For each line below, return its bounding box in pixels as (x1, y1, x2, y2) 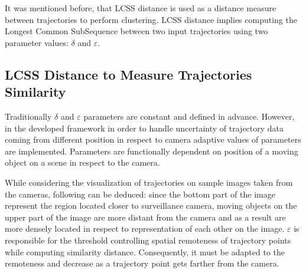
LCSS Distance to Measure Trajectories (5, 65, 252, 83)
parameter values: (5, 36, 69, 48)
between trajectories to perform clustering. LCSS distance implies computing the (5, 13, 297, 25)
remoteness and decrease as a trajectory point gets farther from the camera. (5, 257, 279, 269)
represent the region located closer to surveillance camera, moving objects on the (5, 199, 297, 212)
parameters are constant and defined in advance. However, (83, 110, 295, 122)
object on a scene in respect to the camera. (5, 156, 160, 169)
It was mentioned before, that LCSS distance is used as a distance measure (5, 2, 276, 14)
